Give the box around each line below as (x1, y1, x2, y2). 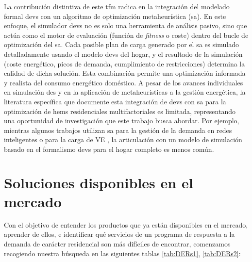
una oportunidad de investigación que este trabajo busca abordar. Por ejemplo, (4, 115, 239, 126)
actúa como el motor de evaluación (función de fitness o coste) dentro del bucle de (4, 30, 249, 40)
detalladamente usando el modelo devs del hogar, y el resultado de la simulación (4, 49, 243, 59)
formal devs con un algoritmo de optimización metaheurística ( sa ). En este (4, 11, 226, 21)
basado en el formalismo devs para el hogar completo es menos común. (4, 144, 214, 154)
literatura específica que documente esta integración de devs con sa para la (4, 96, 226, 106)
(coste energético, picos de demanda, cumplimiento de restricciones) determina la (4, 58, 245, 68)
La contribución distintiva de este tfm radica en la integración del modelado (4, 1, 230, 11)
